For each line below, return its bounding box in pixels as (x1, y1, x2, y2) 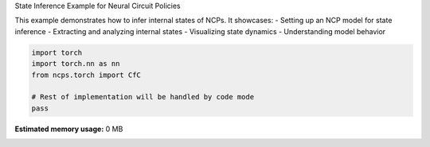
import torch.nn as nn (31, 60, 120, 68)
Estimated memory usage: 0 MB (14, 124, 123, 133)
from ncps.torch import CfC (31, 70, 141, 79)
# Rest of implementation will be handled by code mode (31, 92, 255, 102)
